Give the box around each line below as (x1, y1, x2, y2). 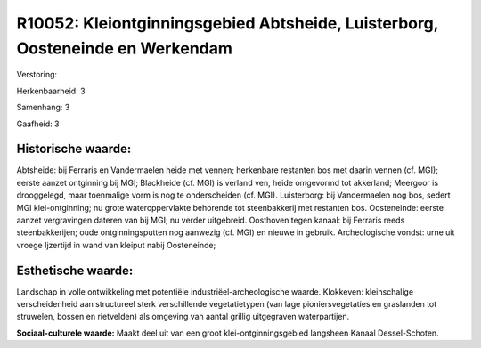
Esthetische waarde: (16, 263, 134, 278)
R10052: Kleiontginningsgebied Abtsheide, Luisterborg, (16, 13, 439, 33)
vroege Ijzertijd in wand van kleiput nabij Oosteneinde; (16, 239, 216, 250)
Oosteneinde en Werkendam (16, 38, 233, 58)
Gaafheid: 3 (16, 118, 60, 129)
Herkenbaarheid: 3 (16, 85, 86, 96)
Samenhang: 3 (16, 102, 70, 113)
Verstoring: (16, 69, 58, 80)
